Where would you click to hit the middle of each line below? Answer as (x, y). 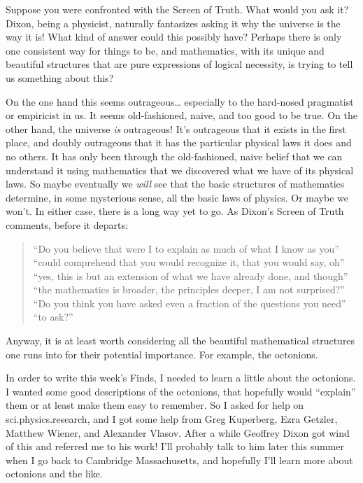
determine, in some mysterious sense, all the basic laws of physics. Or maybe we (177, 197)
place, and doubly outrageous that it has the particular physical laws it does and (179, 142)
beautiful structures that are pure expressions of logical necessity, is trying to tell (179, 64)
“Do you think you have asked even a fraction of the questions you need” (190, 303)
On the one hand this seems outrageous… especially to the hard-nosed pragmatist (180, 101)
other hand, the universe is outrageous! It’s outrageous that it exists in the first (176, 128)
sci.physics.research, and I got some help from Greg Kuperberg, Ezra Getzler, (172, 419)
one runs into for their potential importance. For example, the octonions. (162, 354)
